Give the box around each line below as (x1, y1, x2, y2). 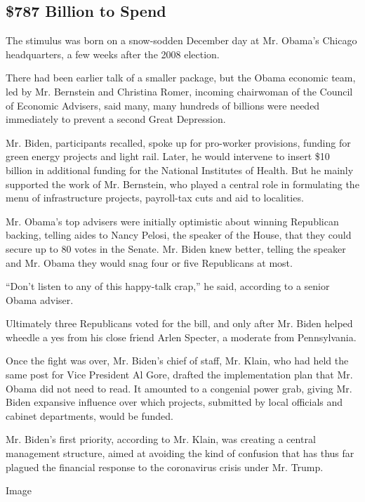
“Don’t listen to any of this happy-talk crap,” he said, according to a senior (6, 279, 330, 293)
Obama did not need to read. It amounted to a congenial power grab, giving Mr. (6, 381, 352, 395)
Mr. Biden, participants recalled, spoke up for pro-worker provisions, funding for (6, 135, 351, 150)
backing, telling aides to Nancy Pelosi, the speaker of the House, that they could (6, 227, 352, 242)
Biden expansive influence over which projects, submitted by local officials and (6, 395, 343, 409)
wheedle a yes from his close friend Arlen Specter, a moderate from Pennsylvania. (6, 329, 357, 344)
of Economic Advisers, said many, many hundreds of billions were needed (6, 98, 320, 112)
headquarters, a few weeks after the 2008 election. (6, 46, 220, 61)
